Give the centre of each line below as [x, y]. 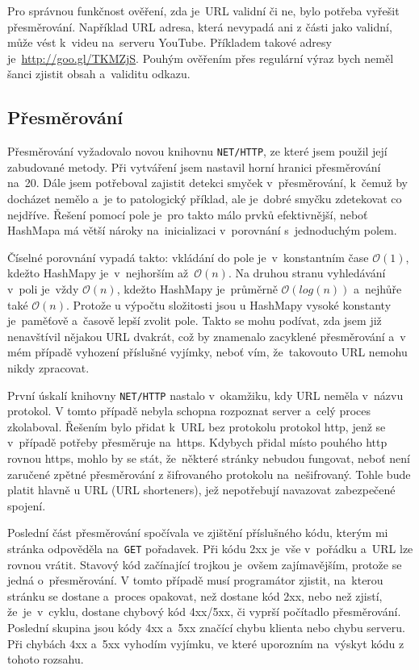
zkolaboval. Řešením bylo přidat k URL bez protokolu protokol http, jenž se [197, 426]
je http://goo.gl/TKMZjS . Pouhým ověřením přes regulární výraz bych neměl [201, 58]
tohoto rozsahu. [46, 659]
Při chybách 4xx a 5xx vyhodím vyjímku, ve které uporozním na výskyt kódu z [206, 643]
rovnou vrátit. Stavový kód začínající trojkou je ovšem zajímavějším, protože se [205, 564]
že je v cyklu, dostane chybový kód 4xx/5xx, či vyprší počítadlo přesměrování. [204, 612]
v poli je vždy [43, 288]
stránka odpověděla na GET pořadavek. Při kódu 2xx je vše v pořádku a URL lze [210, 548]
